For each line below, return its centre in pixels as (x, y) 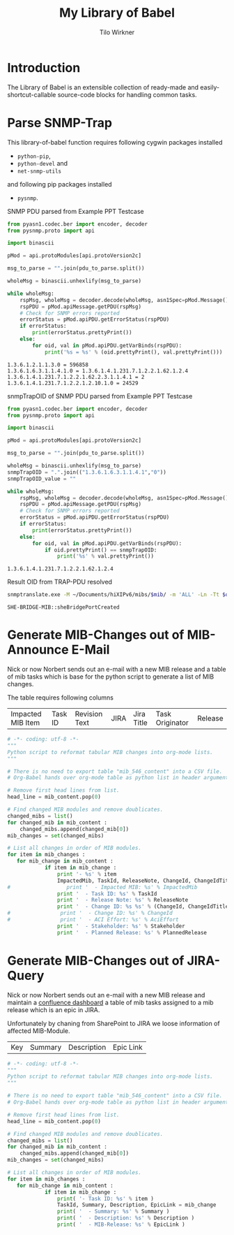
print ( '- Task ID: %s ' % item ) (106, 1199)
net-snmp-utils (39, 171)
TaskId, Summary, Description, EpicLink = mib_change (136, 1205)
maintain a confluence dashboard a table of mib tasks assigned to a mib (110, 1002)
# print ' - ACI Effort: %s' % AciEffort (93, 920)
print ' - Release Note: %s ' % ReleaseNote (123, 900)
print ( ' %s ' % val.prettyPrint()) (106, 556)
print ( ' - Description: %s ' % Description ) (126, 1218)
